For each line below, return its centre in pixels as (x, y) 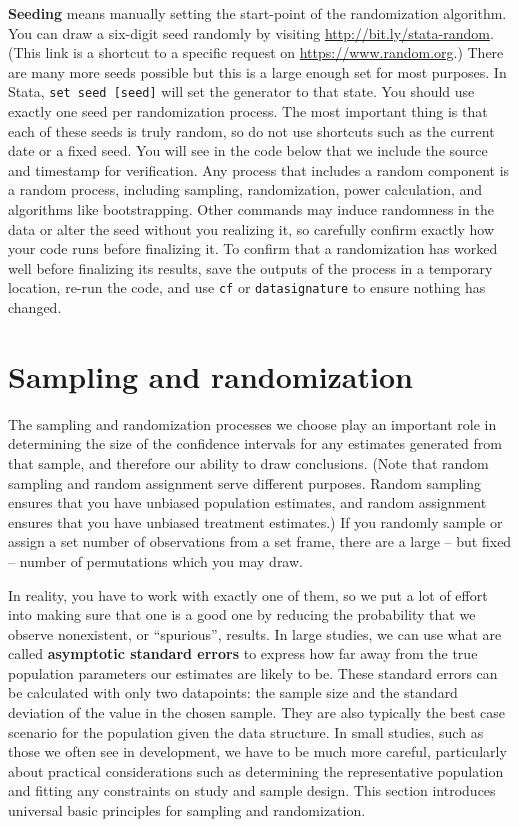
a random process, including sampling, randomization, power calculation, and (245, 189)
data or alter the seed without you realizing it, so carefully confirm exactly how (251, 228)
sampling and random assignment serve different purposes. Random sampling (245, 482)
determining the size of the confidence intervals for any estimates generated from (255, 443)
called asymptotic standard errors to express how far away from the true (243, 653)
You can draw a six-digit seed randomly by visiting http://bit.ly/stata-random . (251, 32)
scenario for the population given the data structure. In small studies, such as (246, 731)
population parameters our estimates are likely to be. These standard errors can (253, 672)
